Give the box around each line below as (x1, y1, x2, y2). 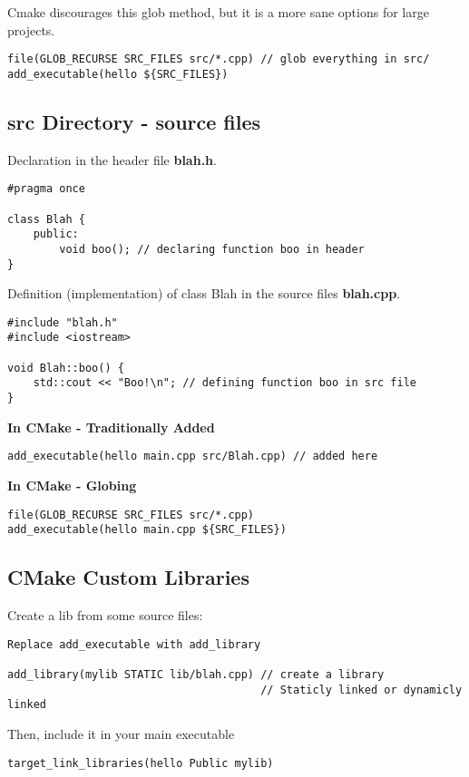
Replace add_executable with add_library (7, 637, 261, 651)
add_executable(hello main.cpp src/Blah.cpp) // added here (7, 450, 378, 463)
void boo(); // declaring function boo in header (59, 242, 365, 256)
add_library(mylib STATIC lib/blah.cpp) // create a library (7, 668, 385, 682)
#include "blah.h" (7, 316, 118, 329)
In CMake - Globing (7, 476, 137, 495)
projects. (7, 20, 55, 39)
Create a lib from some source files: (7, 606, 203, 625)
